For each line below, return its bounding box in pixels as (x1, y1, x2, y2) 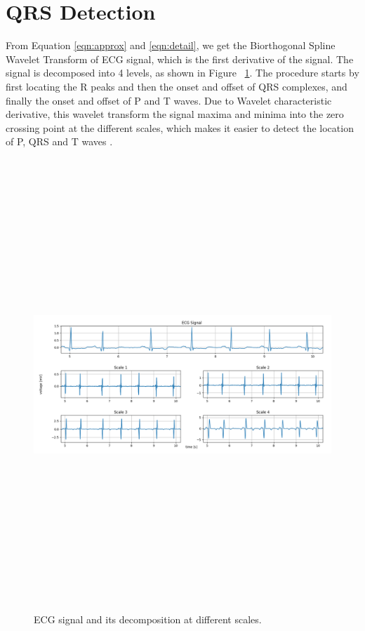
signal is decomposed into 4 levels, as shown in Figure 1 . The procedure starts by (6, 65, 359, 80)
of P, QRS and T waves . (6, 134, 113, 149)
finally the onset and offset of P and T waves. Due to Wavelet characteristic (6, 93, 332, 107)
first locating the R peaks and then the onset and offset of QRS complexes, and (6, 79, 347, 93)
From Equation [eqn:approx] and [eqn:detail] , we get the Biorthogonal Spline (6, 38, 336, 53)
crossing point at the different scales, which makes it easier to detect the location (6, 120, 354, 135)
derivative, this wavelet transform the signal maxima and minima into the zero (6, 107, 344, 121)
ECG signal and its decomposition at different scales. (34, 611, 262, 626)
